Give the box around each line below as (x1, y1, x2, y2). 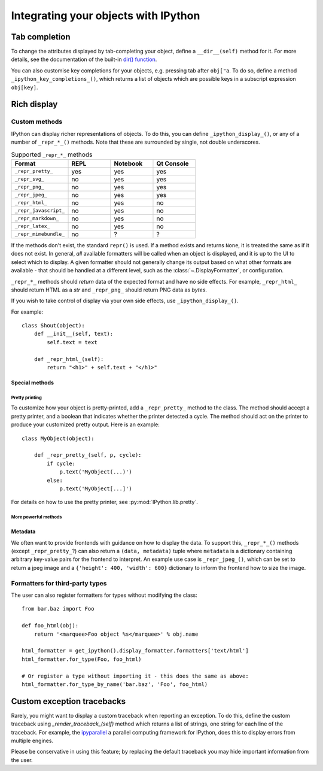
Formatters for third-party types (11, 579, 107, 587)
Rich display (11, 99, 58, 110)
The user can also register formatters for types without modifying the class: (11, 591, 197, 599)
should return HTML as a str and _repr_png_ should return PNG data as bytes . (11, 286, 208, 293)
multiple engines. (11, 737, 54, 744)
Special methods (11, 379, 54, 386)
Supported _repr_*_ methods (11, 150, 93, 159)
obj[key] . (11, 84, 38, 91)
